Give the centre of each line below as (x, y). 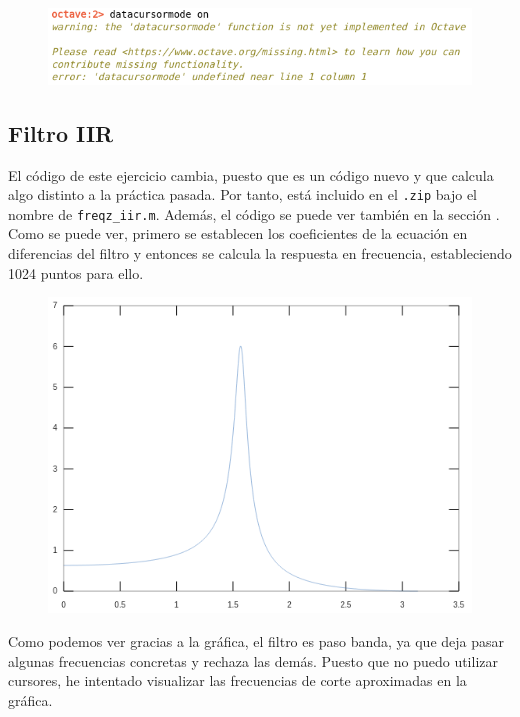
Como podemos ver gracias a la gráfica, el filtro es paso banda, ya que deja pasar (256, 641)
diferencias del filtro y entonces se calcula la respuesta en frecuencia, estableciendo (260, 253)
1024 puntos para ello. (76, 272)
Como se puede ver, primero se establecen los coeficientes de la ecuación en (238, 233)
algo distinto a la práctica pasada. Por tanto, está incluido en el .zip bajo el (242, 194)
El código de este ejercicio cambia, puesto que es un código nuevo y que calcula (251, 174)
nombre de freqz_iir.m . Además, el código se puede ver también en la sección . (254, 213)
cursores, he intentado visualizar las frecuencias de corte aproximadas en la (237, 680)
